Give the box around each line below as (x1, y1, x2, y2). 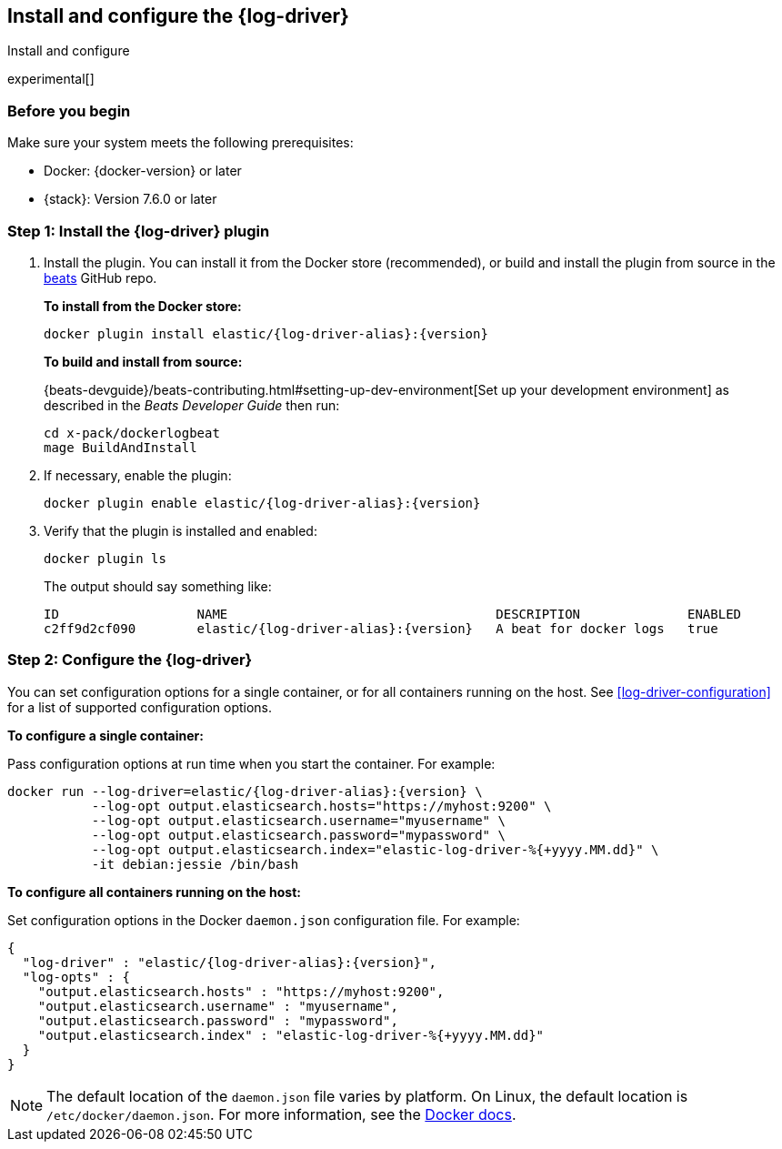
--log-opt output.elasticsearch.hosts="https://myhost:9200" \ (91, 798, 552, 813)
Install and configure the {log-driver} (7, 5, 349, 27)
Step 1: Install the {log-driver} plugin (7, 221, 270, 240)
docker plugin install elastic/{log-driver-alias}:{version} (44, 326, 488, 341)
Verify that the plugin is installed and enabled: (44, 522, 317, 539)
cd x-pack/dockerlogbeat (44, 425, 220, 440)
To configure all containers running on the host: (7, 883, 301, 900)
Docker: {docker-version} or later (44, 163, 242, 179)
